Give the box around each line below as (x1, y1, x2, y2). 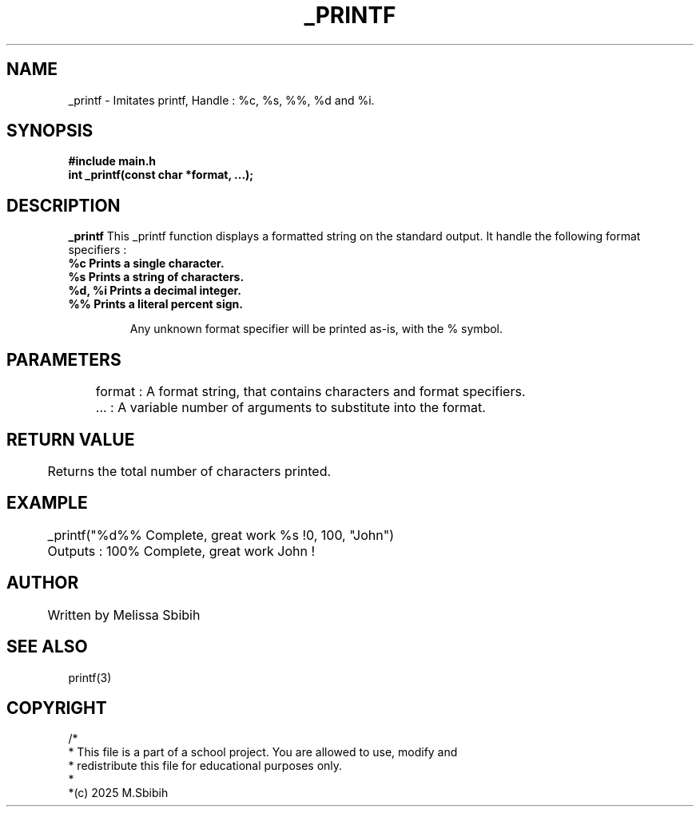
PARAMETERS (6, 349, 121, 370)
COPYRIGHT (6, 697, 107, 718)
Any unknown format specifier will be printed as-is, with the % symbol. (129, 322, 503, 336)
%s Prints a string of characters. (68, 270, 245, 284)
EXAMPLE (6, 493, 88, 514)
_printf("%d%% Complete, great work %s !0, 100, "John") (47, 526, 394, 543)
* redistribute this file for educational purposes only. (68, 759, 343, 773)
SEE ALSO (6, 637, 88, 657)
